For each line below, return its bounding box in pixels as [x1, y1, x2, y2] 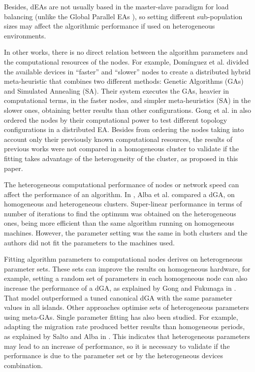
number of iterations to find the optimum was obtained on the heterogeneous [4, 208, 236, 218]
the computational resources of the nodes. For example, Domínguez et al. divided [4, 56, 249, 67]
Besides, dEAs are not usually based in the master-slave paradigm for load [4, 1, 229, 11]
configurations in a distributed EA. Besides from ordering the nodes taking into [4, 124, 244, 135]
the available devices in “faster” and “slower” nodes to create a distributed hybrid [4, 66, 251, 76]
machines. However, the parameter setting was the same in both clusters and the [4, 228, 248, 238]
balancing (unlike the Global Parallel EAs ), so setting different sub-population [4, 11, 243, 21]
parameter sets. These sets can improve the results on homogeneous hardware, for [4, 263, 251, 273]
